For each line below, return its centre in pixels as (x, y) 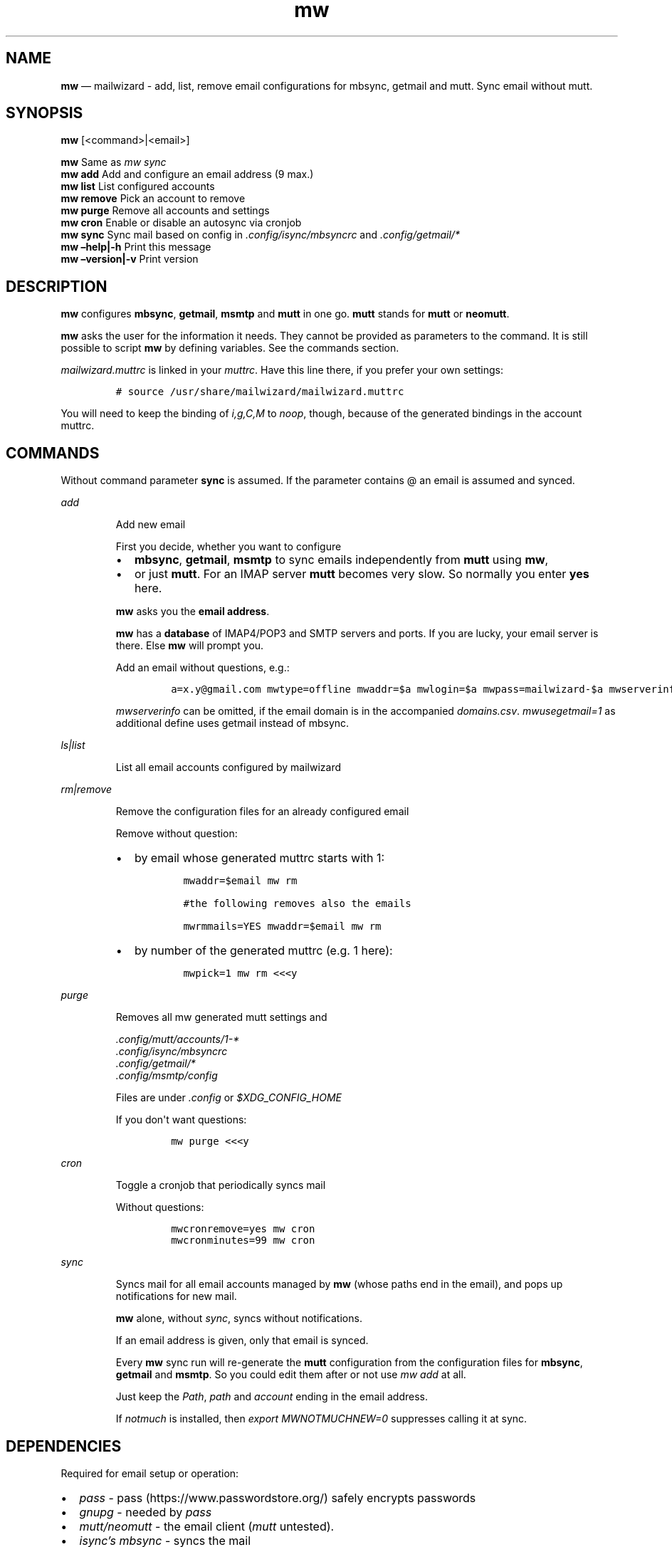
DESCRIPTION (57, 286)
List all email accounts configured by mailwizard (229, 767)
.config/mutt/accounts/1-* (178, 1039)
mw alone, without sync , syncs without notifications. (239, 1318)
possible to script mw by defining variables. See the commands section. (230, 348)
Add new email (151, 525)
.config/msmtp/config (167, 1076)
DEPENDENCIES (64, 1446)
